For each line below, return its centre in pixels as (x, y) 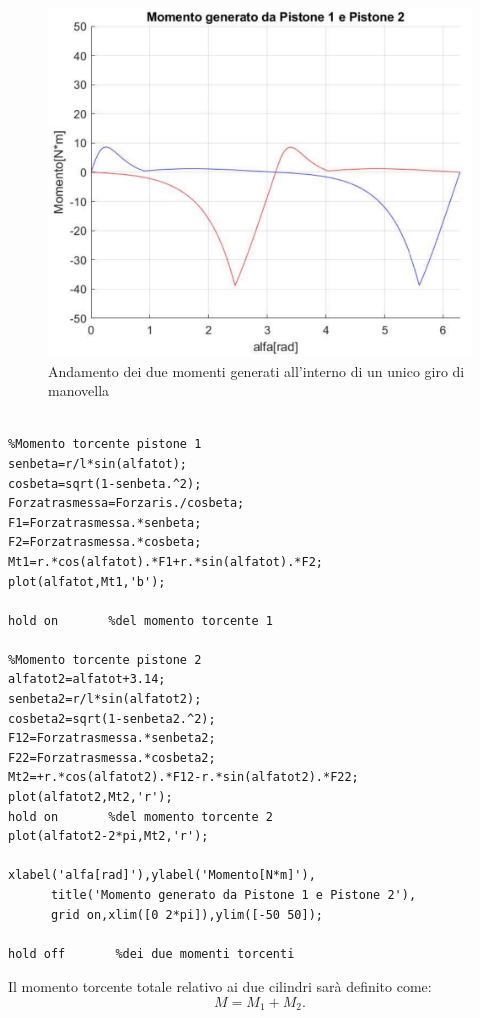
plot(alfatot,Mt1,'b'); (87, 581)
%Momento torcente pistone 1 (105, 444)
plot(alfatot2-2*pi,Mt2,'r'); (108, 836)
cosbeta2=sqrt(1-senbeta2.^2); (112, 718)
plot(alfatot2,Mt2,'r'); (90, 797)
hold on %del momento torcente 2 (140, 816)
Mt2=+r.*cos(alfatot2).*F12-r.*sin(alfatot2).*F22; (183, 777)
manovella (79, 390)
